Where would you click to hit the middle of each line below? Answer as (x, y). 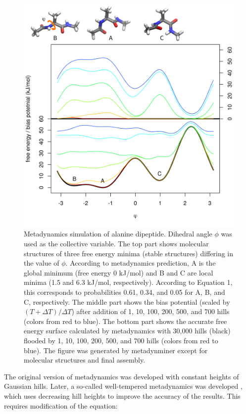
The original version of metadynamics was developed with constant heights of (122, 376)
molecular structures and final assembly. (85, 360)
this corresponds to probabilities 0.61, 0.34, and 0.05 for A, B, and (124, 292)
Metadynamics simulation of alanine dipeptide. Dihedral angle (118, 234)
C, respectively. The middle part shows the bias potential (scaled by (127, 301)
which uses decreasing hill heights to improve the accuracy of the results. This (122, 395)
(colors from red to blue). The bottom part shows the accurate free (125, 321)
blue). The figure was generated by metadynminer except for (116, 350)
